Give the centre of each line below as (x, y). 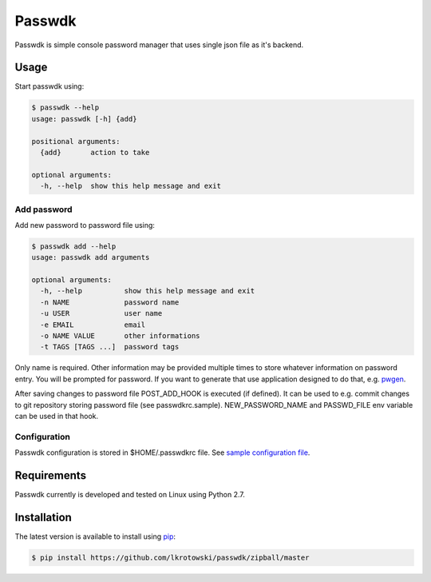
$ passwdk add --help (74, 246)
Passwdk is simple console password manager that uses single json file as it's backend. (159, 45)
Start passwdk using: (49, 86)
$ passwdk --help (65, 108)
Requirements (51, 475)
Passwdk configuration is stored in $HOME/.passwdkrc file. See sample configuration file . (162, 452)
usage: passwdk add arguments (91, 257)
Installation (43, 517)
